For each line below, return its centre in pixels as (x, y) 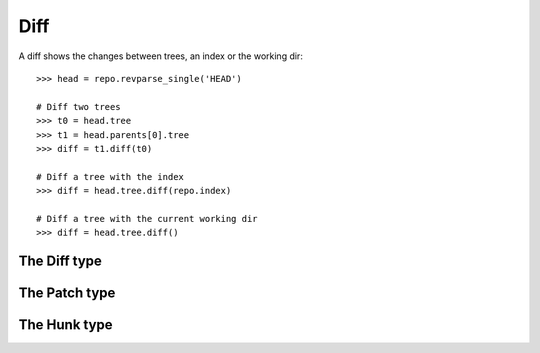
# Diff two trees (78, 106)
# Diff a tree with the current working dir (147, 218)
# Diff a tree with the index (110, 176)
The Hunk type (66, 325)
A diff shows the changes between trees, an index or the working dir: (161, 56)
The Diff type (60, 261)
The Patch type (67, 293)
